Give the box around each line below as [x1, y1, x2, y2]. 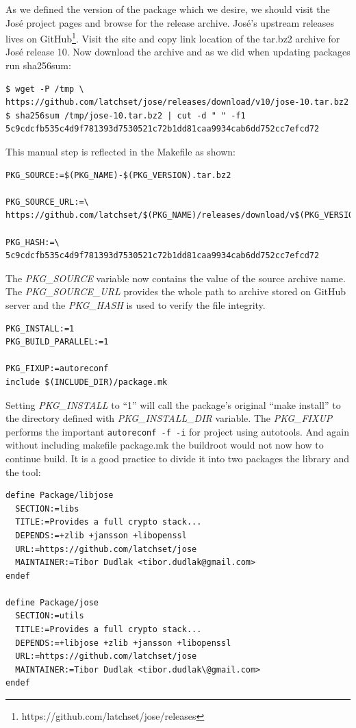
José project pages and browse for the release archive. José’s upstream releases [5, 15, 334, 29]
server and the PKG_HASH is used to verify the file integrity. [5, 297, 266, 312]
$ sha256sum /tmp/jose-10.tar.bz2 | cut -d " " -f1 [5, 110, 246, 121]
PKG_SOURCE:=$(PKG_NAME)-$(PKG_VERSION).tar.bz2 [5, 170, 231, 180]
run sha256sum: [5, 58, 71, 73]
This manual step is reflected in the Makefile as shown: [5, 145, 236, 158]
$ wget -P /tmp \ [5, 84, 84, 94]
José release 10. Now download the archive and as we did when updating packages [5, 45, 351, 59]
